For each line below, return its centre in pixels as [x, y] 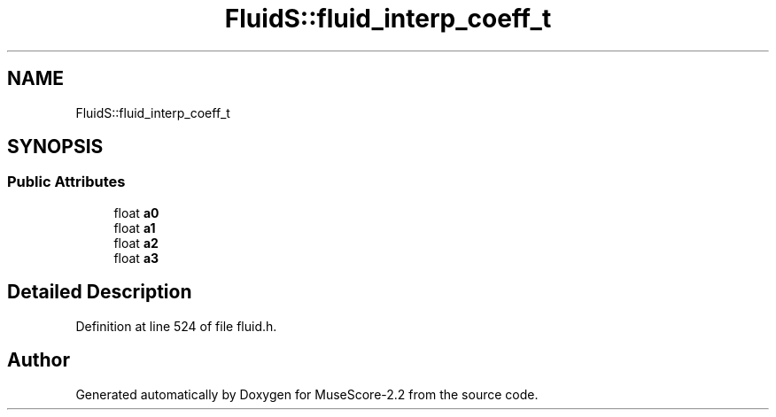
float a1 [135, 228]
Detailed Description [100, 292]
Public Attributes [66, 182]
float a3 [136, 258]
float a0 [136, 212]
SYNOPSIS [55, 147]
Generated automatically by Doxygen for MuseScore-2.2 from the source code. [307, 394]
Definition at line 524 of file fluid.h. [176, 326]
